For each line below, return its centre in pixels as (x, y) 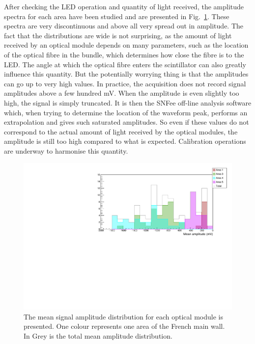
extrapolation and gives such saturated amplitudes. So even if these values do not (127, 122)
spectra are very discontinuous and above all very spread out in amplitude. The (124, 26)
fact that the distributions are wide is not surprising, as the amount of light (118, 35)
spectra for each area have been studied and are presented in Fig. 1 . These (117, 16)
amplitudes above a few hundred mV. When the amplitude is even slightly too (122, 93)
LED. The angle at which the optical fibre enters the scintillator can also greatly (125, 64)
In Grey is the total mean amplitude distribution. (98, 335)
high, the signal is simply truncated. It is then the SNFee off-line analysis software (128, 102)
